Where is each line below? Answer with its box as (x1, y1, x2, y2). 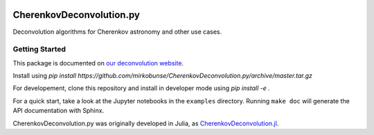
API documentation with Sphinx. (12, 107, 105, 115)
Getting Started (12, 45, 66, 54)
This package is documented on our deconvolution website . (12, 59, 184, 67)
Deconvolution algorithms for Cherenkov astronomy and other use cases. (12, 28, 222, 36)
